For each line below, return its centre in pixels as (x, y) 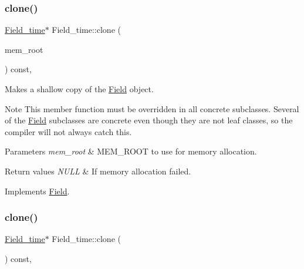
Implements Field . (37, 191)
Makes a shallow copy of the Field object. (79, 89)
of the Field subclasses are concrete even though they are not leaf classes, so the (149, 120)
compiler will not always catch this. (68, 131)
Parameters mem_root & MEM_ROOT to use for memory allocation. (131, 151)
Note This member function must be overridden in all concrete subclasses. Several (152, 108)
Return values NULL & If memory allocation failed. (98, 171)
